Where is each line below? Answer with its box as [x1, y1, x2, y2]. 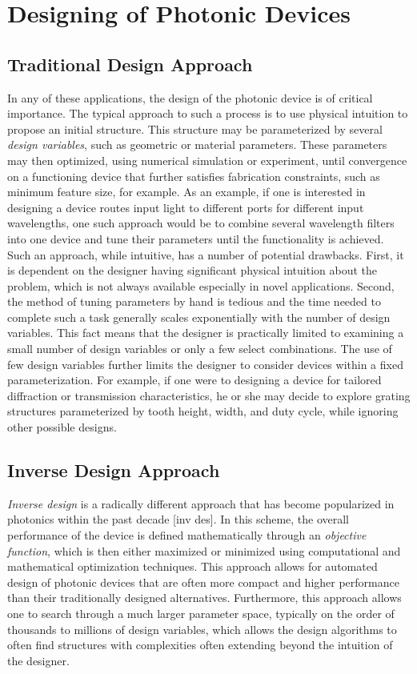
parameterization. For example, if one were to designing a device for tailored [7, 371, 382, 388]
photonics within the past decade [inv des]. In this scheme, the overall [7, 511, 350, 528]
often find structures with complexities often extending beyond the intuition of [7, 636, 393, 653]
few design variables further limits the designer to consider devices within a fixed [7, 355, 403, 372]
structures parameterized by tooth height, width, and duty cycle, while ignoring [7, 403, 399, 419]
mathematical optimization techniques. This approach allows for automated [7, 558, 378, 575]
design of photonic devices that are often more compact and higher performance [7, 573, 399, 590]
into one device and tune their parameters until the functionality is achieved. [7, 230, 384, 247]
